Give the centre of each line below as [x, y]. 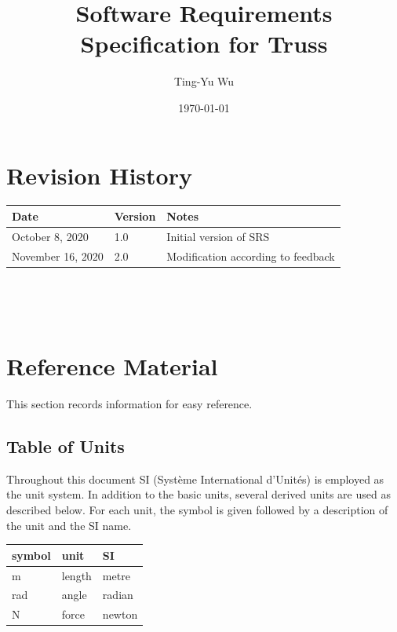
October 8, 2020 [50, 236]
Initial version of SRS [218, 236]
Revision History [99, 175]
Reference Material [112, 366]
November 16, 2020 [58, 256]
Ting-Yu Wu [204, 81]
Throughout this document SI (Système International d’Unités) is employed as [195, 479]
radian [118, 595]
